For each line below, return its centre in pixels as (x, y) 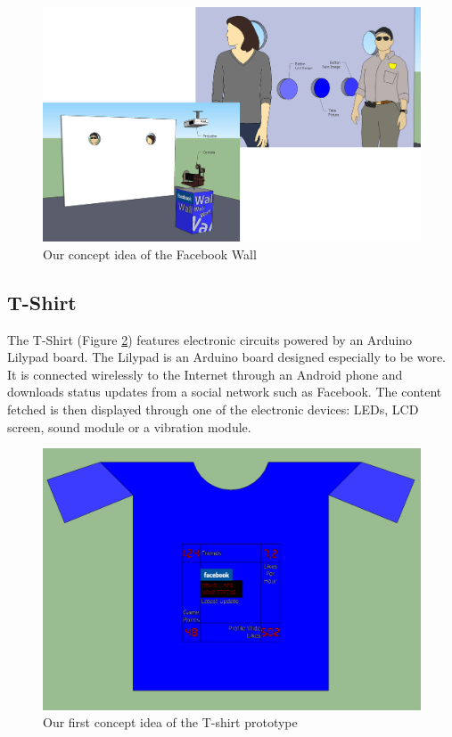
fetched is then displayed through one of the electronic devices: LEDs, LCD (213, 409)
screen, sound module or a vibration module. (129, 426)
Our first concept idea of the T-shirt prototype (170, 722)
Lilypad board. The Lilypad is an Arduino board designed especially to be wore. (226, 357)
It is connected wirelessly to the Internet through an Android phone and (205, 374)
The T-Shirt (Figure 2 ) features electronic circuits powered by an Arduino (210, 339)
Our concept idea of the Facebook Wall (150, 254)
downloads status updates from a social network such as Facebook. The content (225, 392)
